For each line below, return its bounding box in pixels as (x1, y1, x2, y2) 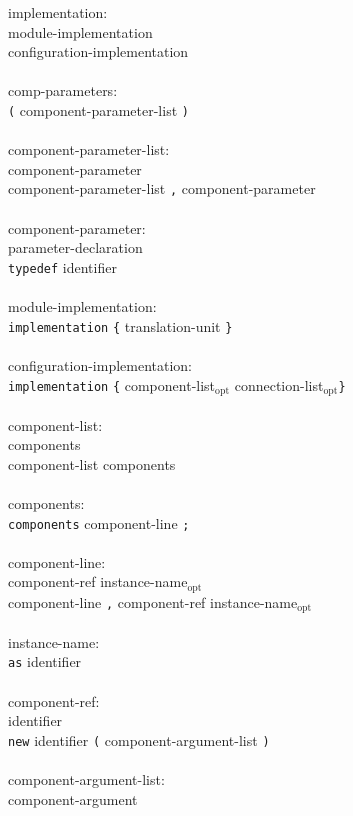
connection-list (234, 374, 324, 395)
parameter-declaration (8, 237, 143, 258)
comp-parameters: (8, 80, 118, 101)
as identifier (8, 651, 82, 672)
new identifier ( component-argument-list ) (8, 729, 270, 750)
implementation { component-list (8, 374, 216, 395)
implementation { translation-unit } (8, 315, 233, 336)
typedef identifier (8, 256, 117, 277)
